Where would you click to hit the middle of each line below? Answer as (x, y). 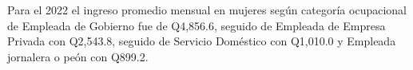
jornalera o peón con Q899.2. (78, 56)
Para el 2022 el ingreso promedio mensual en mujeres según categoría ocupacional (207, 10)
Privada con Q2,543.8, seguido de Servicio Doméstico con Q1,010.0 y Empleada (202, 41)
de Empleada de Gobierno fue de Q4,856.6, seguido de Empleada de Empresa (197, 25)
